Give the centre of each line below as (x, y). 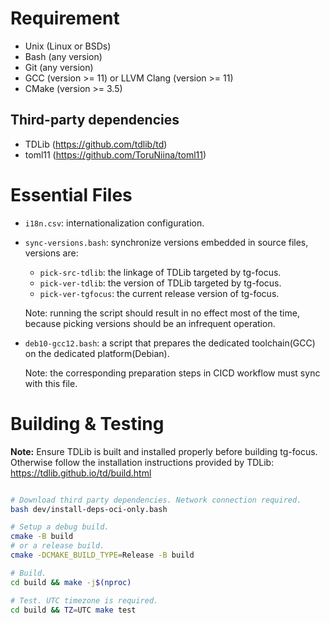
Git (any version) (59, 67)
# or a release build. (57, 546)
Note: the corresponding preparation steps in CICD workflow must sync (172, 373)
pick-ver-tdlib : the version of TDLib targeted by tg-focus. (160, 283)
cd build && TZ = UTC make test (73, 610)
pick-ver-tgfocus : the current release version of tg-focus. (159, 293)
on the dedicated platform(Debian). (97, 353)
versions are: (51, 253)
